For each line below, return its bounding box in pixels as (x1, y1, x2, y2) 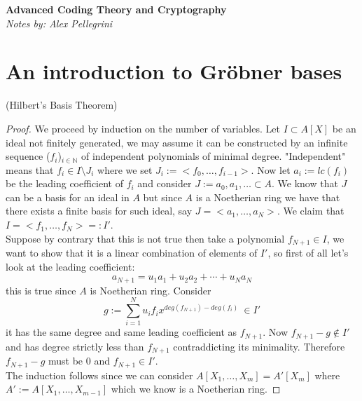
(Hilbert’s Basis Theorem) (6, 97, 118, 112)
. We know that (272, 176, 338, 191)
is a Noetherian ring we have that (195, 189, 340, 204)
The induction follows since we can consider (6, 367, 193, 382)
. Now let (251, 162, 291, 177)
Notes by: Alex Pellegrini (6, 15, 113, 30)
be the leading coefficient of (6, 176, 123, 191)
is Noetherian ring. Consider (90, 283, 211, 297)
